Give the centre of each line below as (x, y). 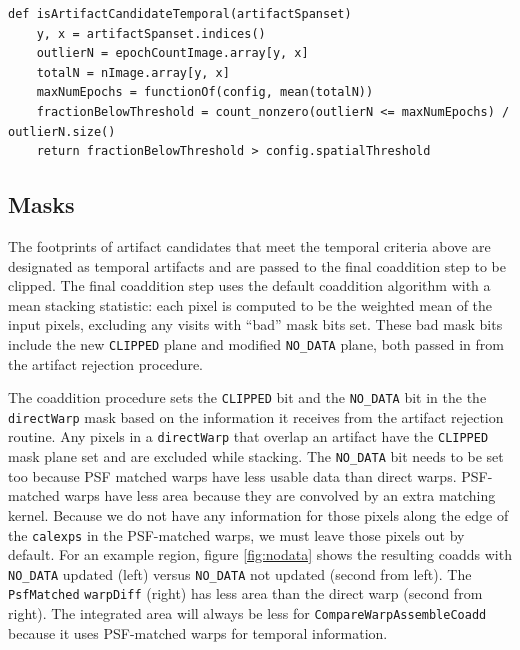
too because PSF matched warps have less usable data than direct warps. (232, 475)
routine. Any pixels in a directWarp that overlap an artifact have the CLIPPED (248, 436)
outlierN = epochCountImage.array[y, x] (172, 53)
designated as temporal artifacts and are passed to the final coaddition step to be (257, 265)
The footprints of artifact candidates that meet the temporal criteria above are (249, 245)
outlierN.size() (62, 131)
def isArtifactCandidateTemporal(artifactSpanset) (180, 14)
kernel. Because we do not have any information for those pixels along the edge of (258, 514)
